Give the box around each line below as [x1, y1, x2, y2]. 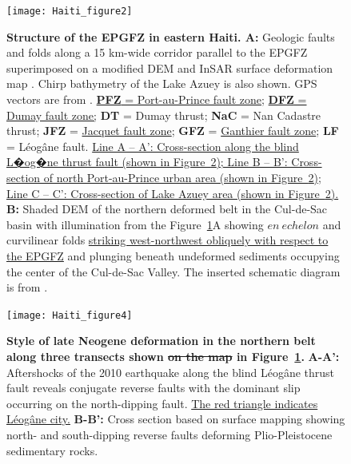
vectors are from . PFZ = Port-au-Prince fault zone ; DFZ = [6, 91, 307, 108]
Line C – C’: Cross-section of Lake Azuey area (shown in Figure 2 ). [6, 184, 339, 201]
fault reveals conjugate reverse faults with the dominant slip [6, 379, 301, 396]
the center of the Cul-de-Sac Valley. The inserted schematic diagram [6, 263, 341, 280]
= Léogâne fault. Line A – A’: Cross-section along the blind [6, 137, 299, 154]
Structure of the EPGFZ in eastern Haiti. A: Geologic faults [6, 28, 335, 45]
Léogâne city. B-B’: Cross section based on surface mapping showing [6, 410, 345, 427]
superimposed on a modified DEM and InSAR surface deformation [6, 59, 333, 76]
